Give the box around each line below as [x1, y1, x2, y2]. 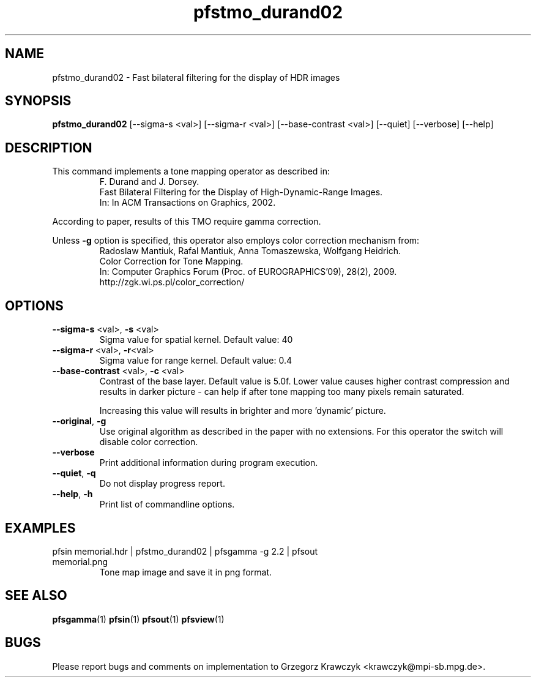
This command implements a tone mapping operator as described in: [52, 166, 330, 177]
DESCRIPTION [5, 140, 92, 156]
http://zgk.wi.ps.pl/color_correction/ [99, 277, 245, 288]
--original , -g [52, 416, 106, 427]
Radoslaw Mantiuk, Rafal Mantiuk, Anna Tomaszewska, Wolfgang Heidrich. [99, 245, 401, 257]
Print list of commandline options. [99, 499, 235, 510]
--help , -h [52, 489, 93, 500]
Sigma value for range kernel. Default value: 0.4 [99, 355, 292, 366]
